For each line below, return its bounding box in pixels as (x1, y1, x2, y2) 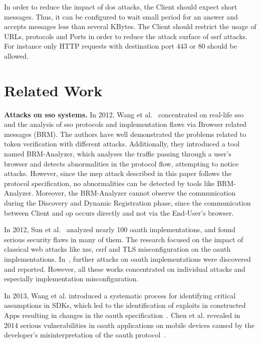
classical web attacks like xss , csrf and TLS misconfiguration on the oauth (4, 244, 231, 254)
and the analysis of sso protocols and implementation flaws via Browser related (4, 119, 246, 129)
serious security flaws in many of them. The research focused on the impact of (4, 234, 243, 244)
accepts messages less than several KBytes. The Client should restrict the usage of (4, 21, 256, 32)
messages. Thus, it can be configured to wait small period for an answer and (4, 11, 238, 22)
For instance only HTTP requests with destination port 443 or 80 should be (4, 41, 237, 51)
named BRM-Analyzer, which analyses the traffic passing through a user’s (4, 148, 231, 159)
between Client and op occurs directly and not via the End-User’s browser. (4, 207, 234, 218)
